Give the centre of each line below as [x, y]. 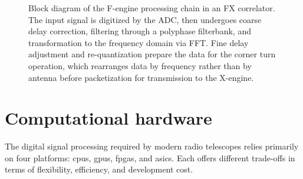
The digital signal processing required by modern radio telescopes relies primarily [152, 146]
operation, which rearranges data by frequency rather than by [140, 65]
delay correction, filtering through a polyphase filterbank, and [140, 31]
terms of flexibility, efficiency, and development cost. [99, 169]
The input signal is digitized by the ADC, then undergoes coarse [145, 19]
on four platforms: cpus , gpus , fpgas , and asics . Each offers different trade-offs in [150, 157]
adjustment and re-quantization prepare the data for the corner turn [152, 54]
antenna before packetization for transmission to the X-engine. [141, 77]
